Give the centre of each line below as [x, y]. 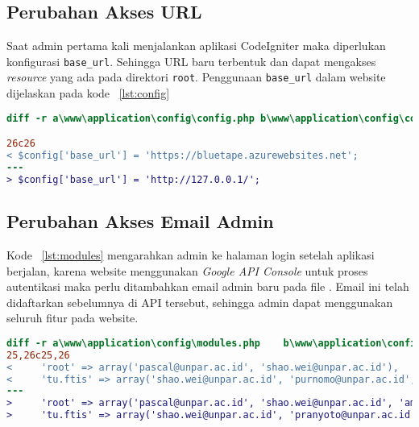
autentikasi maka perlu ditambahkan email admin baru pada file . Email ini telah [208, 286]
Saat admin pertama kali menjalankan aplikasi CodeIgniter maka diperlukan [196, 46]
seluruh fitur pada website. [73, 318]
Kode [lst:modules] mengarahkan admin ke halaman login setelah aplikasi [191, 254]
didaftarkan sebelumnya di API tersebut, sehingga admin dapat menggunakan [200, 302]
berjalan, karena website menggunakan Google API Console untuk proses [187, 270]
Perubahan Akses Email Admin [140, 221]
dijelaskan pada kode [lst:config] [88, 93]
